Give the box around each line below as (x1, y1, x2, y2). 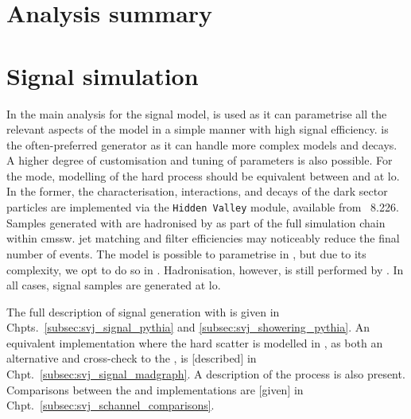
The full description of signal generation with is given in (6, 303, 280, 320)
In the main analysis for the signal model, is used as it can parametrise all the (6, 105, 387, 122)
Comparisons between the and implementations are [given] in (6, 381, 304, 398)
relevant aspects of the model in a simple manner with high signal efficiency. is (6, 121, 389, 138)
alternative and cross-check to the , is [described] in (6, 350, 257, 367)
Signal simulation (6, 59, 199, 91)
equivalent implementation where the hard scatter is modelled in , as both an (6, 334, 383, 351)
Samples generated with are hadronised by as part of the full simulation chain (6, 214, 386, 231)
